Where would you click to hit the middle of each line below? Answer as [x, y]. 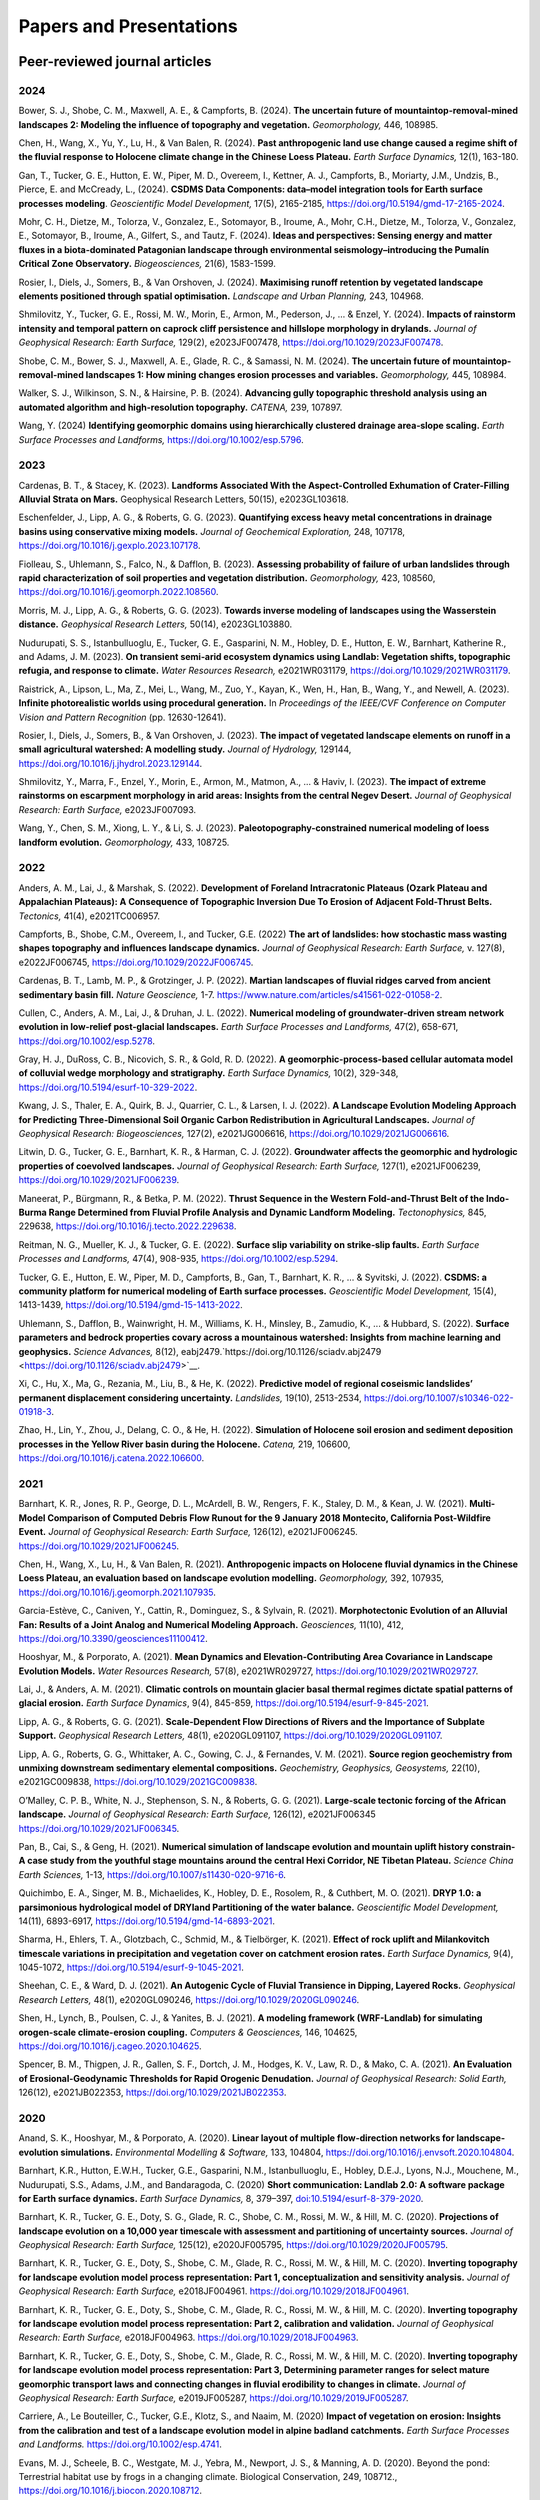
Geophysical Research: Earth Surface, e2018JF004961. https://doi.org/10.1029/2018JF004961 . [214, 2291]
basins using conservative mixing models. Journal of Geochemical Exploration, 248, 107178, [211, 531]
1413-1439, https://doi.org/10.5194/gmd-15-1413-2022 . [131, 1305]
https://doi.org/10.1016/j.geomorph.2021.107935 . [117, 1592]
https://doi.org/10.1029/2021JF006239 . [99, 1180]
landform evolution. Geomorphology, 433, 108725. [124, 842]
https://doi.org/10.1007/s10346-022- [438, 1397]
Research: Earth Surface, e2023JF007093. [107, 809]
